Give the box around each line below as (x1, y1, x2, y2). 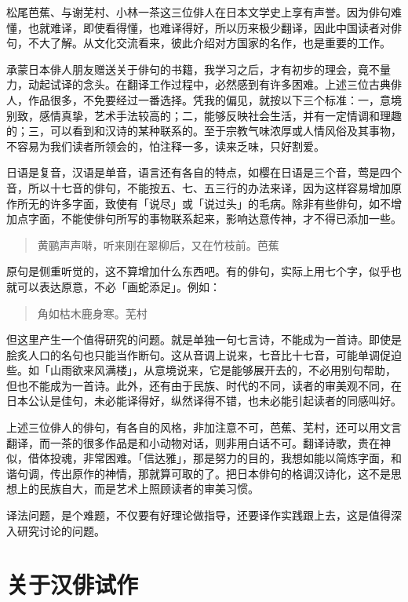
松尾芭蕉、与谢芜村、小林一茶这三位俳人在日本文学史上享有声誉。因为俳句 (6, 4, 391, 20)
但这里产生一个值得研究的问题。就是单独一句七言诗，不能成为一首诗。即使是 (6, 331, 402, 348)
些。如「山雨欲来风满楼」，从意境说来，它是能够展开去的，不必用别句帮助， (6, 362, 396, 378)
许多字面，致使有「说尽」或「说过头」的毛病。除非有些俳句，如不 (49, 195, 391, 211)
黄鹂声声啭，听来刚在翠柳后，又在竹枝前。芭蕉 (37, 236, 279, 253)
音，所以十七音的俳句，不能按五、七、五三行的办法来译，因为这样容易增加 (6, 179, 391, 195)
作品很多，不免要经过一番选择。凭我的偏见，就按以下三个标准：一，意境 (27, 91, 402, 108)
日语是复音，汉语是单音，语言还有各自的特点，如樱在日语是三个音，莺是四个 (6, 164, 402, 181)
